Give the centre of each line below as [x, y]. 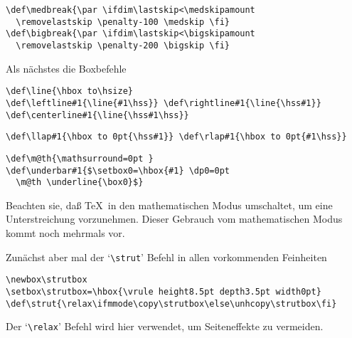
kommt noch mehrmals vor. [65, 233]
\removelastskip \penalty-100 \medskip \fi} [123, 22]
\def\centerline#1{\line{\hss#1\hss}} [97, 115]
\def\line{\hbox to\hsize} [69, 91]
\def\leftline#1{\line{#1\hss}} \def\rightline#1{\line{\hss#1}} [164, 103]
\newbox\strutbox [47, 280]
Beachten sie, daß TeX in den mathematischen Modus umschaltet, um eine [169, 205]
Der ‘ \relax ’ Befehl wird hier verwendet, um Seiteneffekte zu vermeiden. [165, 326]
